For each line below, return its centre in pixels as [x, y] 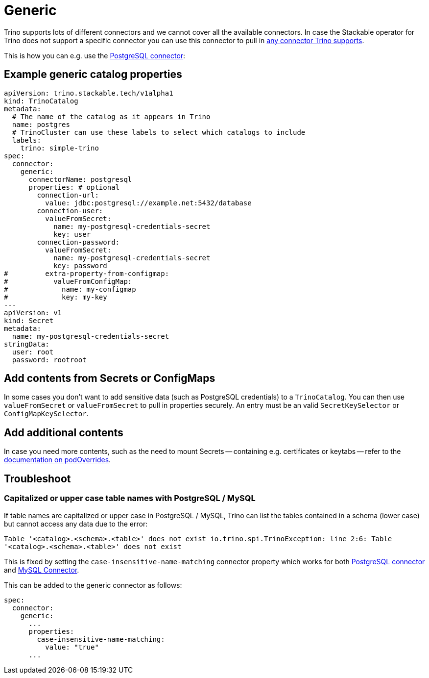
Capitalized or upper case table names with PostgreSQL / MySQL [130, 498]
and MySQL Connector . [42, 570]
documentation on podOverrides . [58, 460]
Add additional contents [64, 432]
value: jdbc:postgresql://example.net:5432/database [148, 203]
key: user [72, 234]
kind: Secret [29, 320]
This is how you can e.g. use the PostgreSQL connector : [95, 55]
